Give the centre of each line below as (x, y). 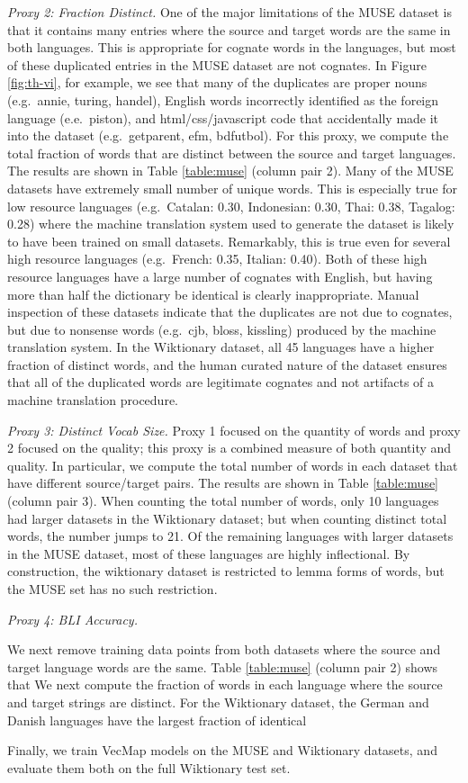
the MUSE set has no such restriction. (112, 589)
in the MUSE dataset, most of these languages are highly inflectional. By (209, 553)
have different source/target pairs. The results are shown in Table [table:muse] (223, 483)
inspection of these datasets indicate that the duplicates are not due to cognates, (230, 312)
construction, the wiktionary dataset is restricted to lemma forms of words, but (226, 571)
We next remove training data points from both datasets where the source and (224, 649)
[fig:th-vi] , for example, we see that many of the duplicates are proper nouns (217, 82)
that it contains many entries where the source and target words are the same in (229, 29)
